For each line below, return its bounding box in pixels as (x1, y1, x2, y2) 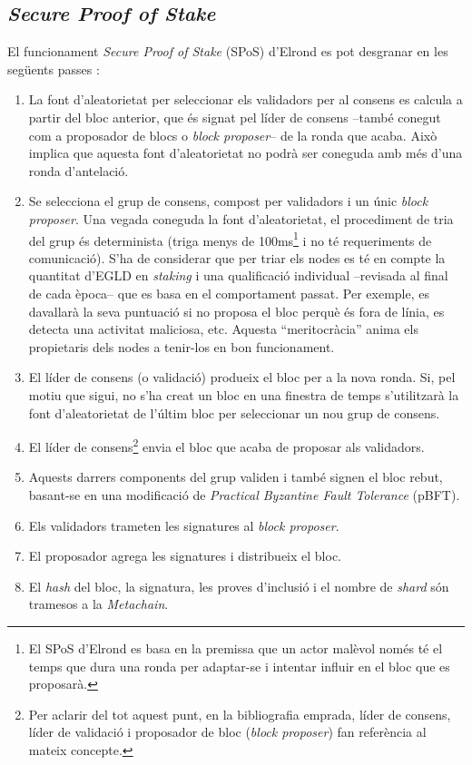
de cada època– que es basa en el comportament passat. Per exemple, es (28, 283, 429, 302)
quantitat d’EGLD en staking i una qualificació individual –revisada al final (28, 266, 448, 285)
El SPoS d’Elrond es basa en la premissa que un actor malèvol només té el (28, 638, 443, 657)
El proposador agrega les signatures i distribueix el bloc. (28, 546, 341, 565)
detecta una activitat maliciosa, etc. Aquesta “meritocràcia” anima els (28, 319, 418, 338)
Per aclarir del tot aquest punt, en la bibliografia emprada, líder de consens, (28, 704, 451, 723)
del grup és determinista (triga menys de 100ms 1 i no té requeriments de (28, 228, 432, 250)
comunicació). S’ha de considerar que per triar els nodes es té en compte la (28, 248, 446, 267)
